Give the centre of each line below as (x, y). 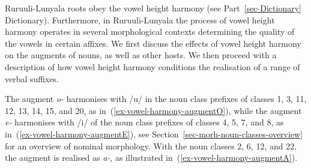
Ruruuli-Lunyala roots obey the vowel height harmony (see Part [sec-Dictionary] (153, 8)
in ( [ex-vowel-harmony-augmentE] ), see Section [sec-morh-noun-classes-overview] (154, 133)
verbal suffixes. (32, 78)
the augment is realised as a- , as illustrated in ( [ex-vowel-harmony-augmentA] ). (151, 157)
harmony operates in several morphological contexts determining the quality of (150, 31)
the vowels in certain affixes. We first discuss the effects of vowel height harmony (153, 43)
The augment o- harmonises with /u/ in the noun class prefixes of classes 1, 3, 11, (156, 99)
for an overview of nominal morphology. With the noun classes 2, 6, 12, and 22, (151, 145)
